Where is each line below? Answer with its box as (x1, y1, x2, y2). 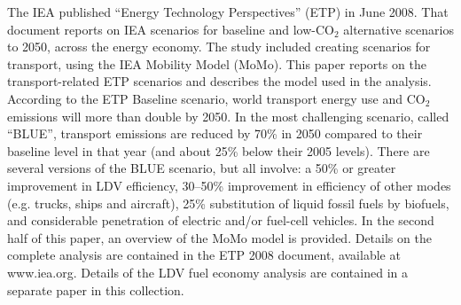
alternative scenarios (343, 20, 454, 38)
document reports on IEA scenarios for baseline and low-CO (7, 20, 334, 38)
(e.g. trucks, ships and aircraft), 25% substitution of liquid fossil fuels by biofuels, (7, 193, 449, 212)
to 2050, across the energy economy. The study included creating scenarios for (7, 37, 431, 56)
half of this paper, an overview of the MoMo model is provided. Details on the (7, 228, 432, 246)
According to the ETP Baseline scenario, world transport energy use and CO (7, 89, 426, 107)
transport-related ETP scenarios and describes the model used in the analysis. (7, 72, 432, 90)
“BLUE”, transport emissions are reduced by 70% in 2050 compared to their (7, 124, 423, 143)
